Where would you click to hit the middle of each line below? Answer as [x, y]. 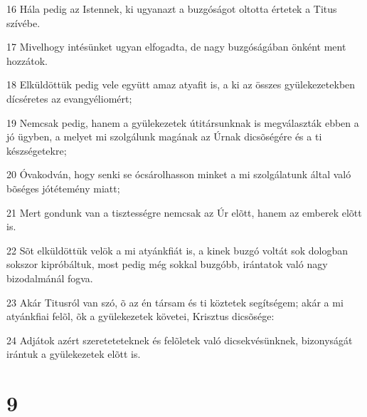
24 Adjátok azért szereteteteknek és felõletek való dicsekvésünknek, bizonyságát [180, 340]
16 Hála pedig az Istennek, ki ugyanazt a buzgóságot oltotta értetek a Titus [172, 9]
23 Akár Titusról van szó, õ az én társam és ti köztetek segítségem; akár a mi [175, 302]
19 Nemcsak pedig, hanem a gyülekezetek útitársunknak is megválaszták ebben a [183, 122]
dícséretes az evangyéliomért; [69, 98]
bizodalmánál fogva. [50, 278]
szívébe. [23, 22]
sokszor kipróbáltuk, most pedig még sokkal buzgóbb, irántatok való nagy [167, 264]
